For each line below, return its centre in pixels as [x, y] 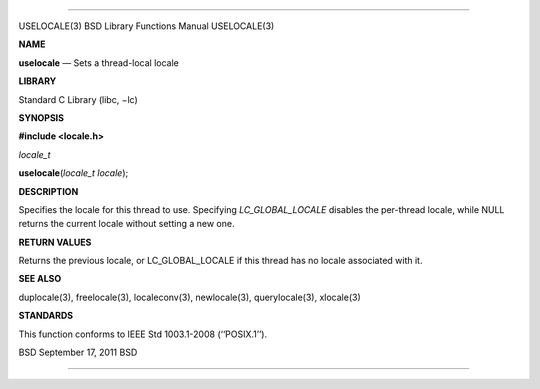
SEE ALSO [40, 279]
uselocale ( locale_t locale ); [73, 173]
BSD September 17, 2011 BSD [78, 352]
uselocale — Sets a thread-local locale [99, 62]
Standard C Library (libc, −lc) [78, 99]
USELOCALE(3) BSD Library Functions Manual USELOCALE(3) [146, 26]
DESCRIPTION [48, 191]
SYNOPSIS [41, 117]
